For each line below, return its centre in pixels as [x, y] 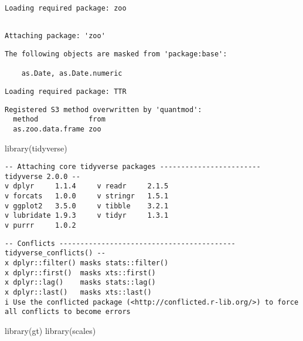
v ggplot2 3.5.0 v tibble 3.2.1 [87, 206]
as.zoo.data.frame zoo [57, 129]
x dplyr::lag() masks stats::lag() [80, 283]
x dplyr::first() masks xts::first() [80, 273]
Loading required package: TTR [66, 91]
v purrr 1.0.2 [40, 226]
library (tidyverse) [36, 148]
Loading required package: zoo [66, 8]
